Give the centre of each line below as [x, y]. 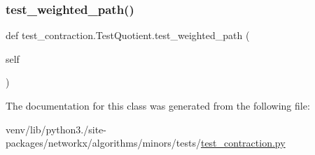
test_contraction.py [243, 143]
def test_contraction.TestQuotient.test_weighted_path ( [128, 35]
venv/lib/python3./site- [56, 129]
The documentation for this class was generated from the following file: [158, 105]
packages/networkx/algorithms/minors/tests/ [103, 143]
